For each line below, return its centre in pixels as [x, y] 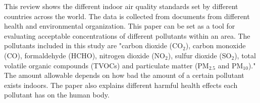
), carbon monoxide [216, 45]
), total [245, 55]
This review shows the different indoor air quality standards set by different [121, 6]
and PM [230, 65]
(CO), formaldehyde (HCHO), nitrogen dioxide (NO [85, 55]
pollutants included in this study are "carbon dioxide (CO [94, 45]
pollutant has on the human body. [57, 95]
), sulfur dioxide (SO [200, 55]
